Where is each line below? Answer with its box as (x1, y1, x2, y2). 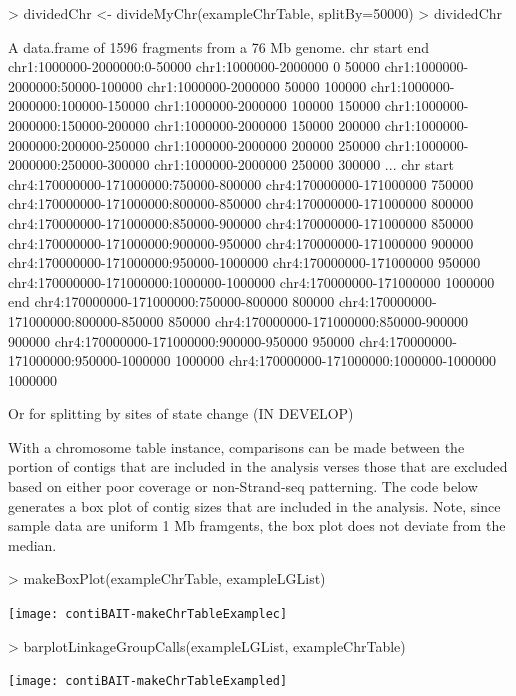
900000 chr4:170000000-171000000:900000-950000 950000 (8, 330, 355, 351)
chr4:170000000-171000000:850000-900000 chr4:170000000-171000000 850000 (8, 212, 474, 233)
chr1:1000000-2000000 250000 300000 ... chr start (154, 154, 454, 175)
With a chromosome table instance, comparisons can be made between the (8, 436, 465, 457)
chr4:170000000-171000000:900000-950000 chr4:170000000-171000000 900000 (8, 232, 474, 253)
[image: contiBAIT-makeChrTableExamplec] (8, 607, 288, 622)
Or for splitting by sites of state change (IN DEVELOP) (8, 403, 354, 424)
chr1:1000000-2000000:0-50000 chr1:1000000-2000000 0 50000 (8, 56, 380, 77)
